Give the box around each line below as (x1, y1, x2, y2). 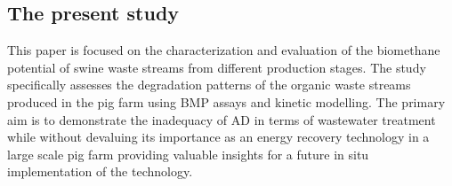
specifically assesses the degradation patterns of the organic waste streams (7, 75, 411, 94)
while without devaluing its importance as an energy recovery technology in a (7, 128, 430, 146)
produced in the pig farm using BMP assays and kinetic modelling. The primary (7, 92, 446, 111)
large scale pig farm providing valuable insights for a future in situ (7, 144, 369, 163)
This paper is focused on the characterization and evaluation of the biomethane (7, 41, 440, 59)
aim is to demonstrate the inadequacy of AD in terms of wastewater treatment (7, 110, 436, 128)
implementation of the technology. (7, 162, 193, 181)
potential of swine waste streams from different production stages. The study (7, 58, 426, 76)
